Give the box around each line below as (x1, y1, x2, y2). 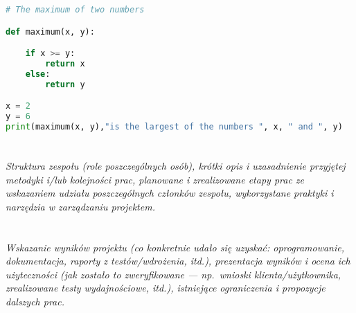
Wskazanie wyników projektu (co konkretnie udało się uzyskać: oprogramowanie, (6, 240, 344, 254)
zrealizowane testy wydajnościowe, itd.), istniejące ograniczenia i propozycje (6, 280, 326, 295)
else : (25, 69, 51, 79)
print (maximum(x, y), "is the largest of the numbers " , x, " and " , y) (6, 121, 343, 132)
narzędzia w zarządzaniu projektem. (6, 199, 155, 213)
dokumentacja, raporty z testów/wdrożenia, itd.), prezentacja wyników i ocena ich (6, 253, 350, 268)
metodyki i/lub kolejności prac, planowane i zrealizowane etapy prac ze (6, 172, 305, 186)
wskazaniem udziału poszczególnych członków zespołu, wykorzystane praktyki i (6, 186, 334, 200)
